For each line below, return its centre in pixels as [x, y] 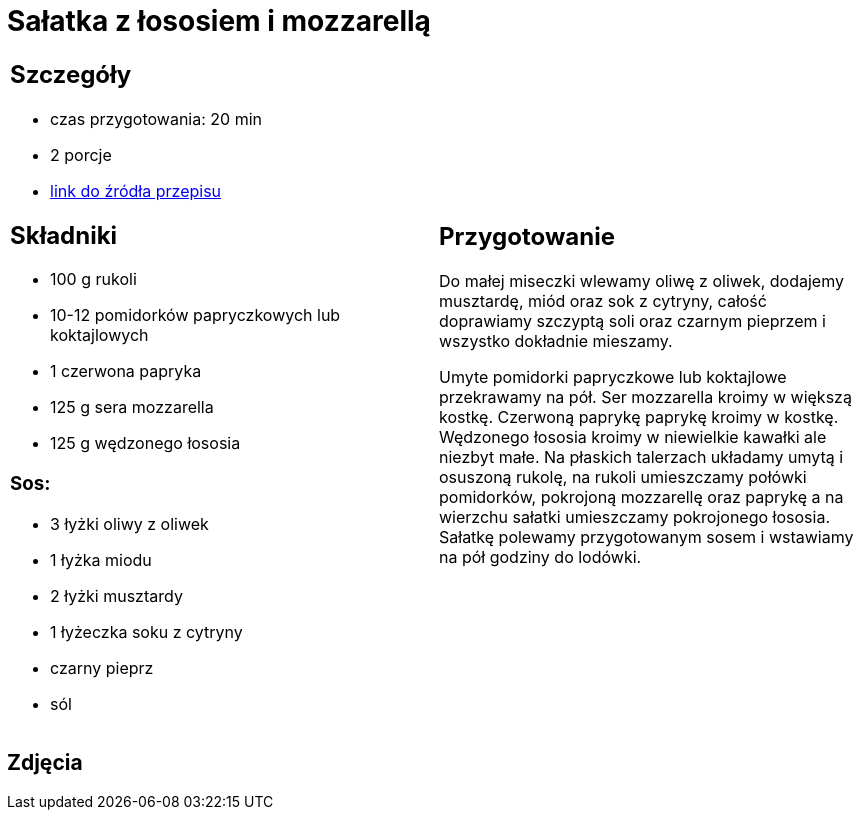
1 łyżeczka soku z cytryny [146, 631]
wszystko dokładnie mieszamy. [556, 341]
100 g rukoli [93, 279]
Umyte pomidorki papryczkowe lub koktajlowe [613, 377]
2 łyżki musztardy [116, 595]
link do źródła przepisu [136, 190]
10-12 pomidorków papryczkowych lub [195, 315]
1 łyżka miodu [101, 559]
